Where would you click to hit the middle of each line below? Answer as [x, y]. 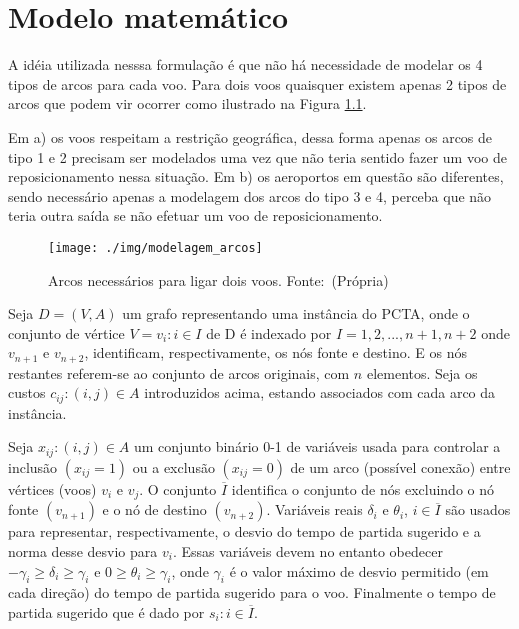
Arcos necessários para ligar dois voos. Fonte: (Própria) [218, 279]
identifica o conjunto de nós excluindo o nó [362, 488]
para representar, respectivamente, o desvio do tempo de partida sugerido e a [244, 531]
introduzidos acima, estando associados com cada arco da [320, 392]
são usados [478, 509]
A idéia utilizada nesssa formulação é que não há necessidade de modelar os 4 [245, 64]
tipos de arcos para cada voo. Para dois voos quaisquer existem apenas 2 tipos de [257, 83]
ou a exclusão [173, 466]
